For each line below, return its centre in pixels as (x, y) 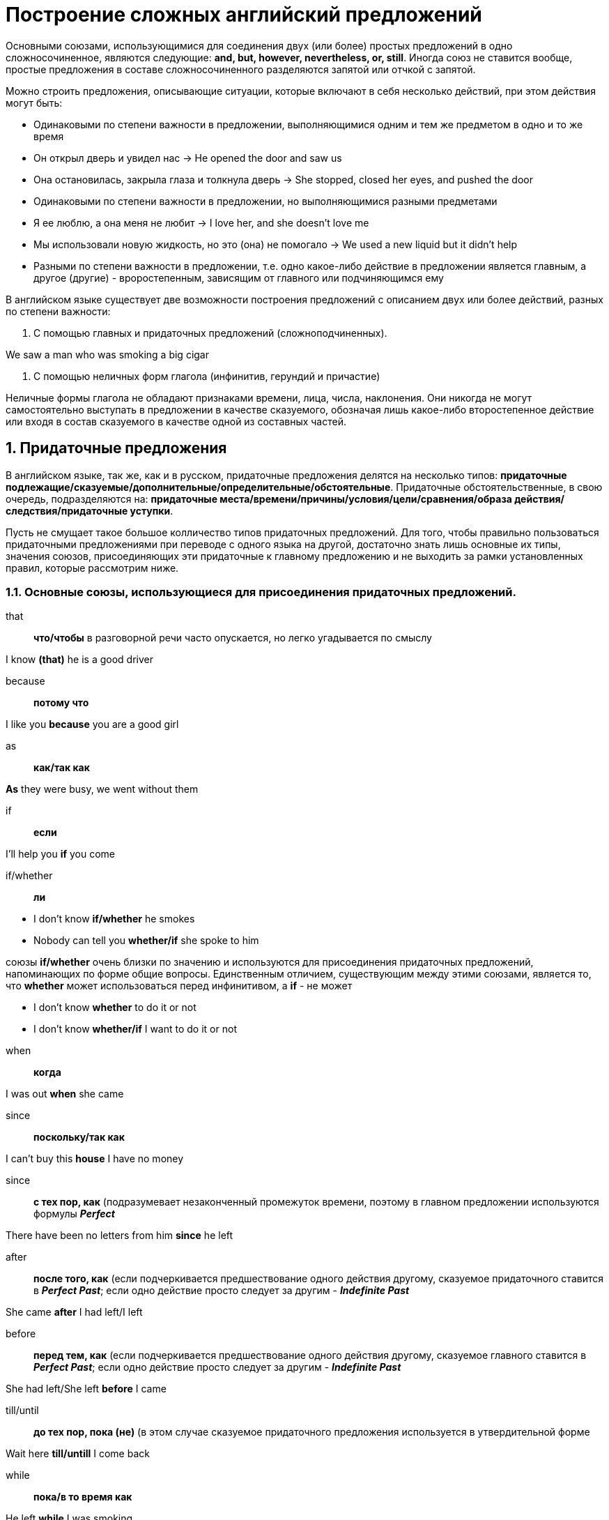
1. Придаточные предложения (116, 448)
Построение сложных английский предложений (244, 15)
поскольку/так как (79, 1137)
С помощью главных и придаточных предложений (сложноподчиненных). (210, 333)
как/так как (62, 768)
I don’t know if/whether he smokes (114, 919)
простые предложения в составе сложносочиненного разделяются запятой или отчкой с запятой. (241, 69)
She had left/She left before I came (86, 1389)
